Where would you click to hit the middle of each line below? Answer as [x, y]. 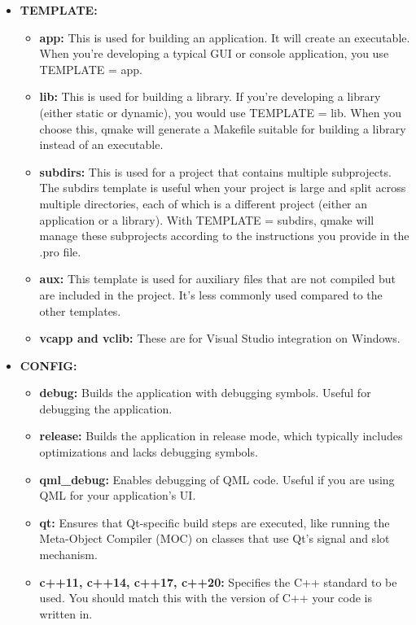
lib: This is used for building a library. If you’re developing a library [210, 96]
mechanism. [68, 555]
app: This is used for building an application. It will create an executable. [225, 37]
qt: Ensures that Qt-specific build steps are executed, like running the [215, 522]
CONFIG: [48, 365]
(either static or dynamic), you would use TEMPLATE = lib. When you [220, 112]
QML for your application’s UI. [118, 495]
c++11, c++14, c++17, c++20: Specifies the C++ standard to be [218, 581]
